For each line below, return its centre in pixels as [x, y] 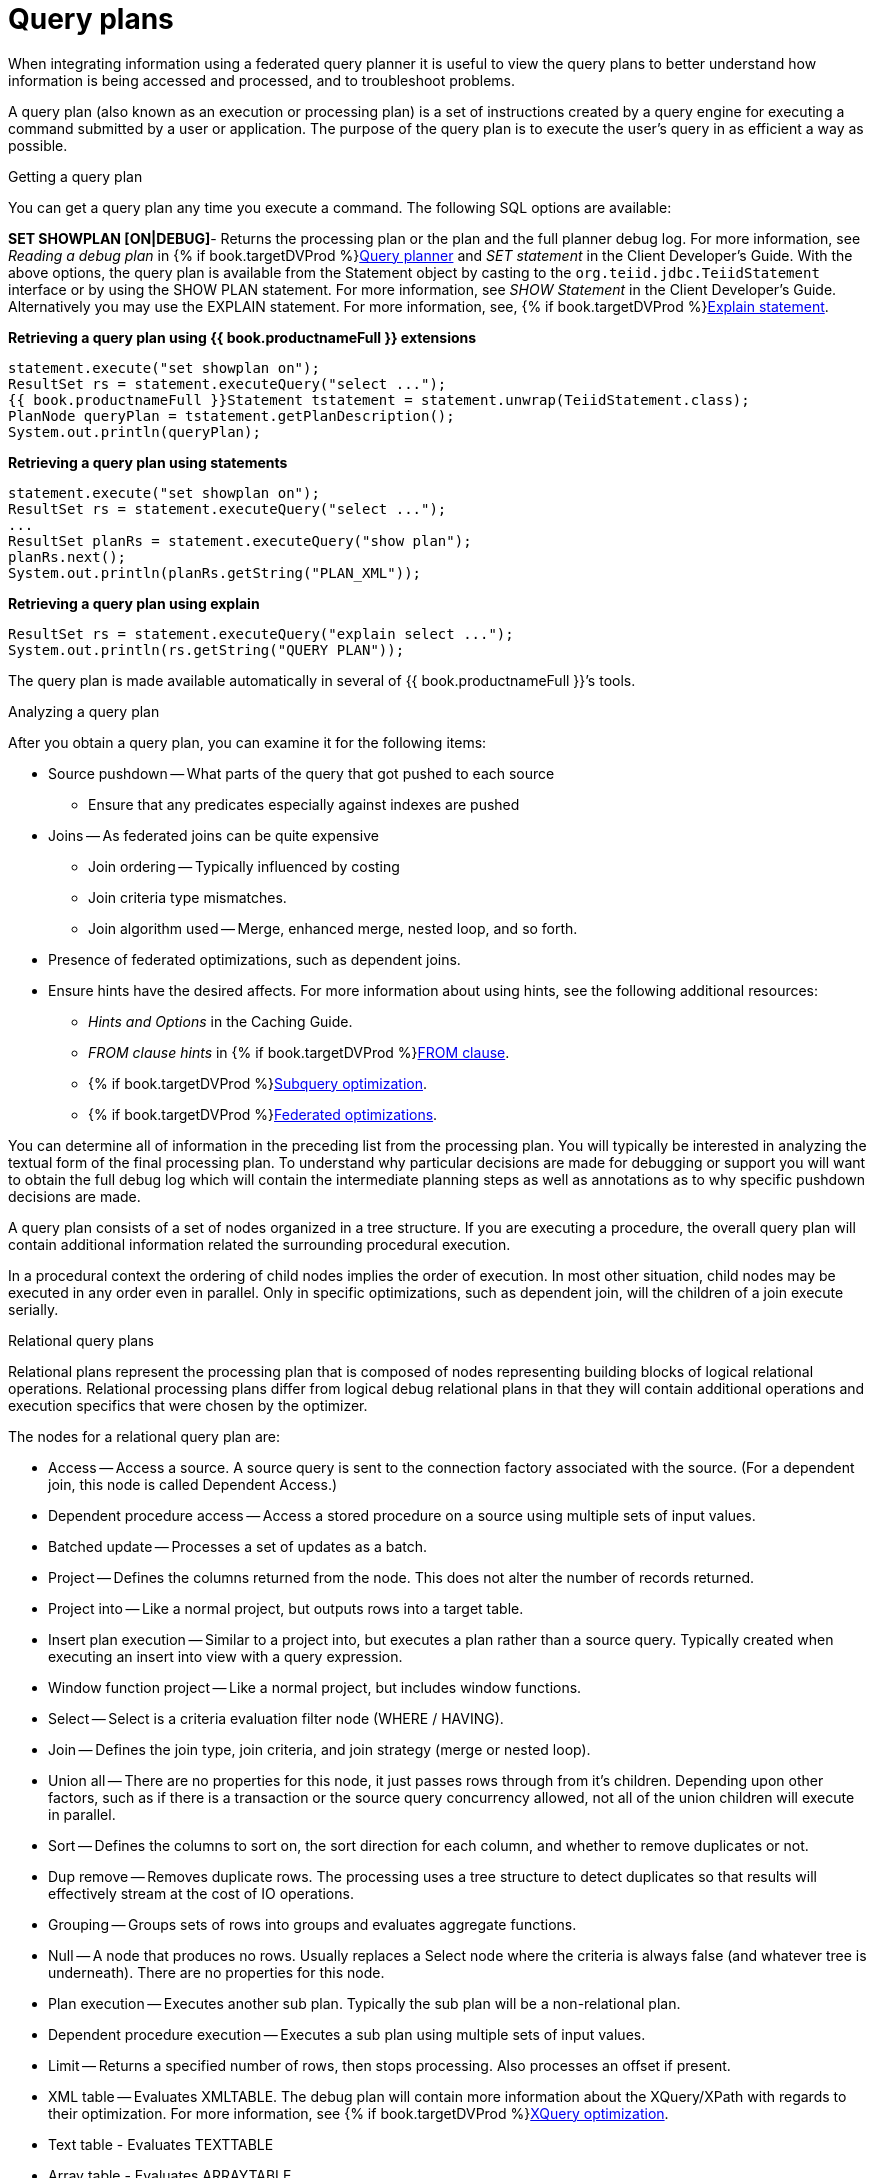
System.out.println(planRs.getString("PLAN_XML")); [215, 572]
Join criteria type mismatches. [187, 897]
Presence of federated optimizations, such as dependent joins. [254, 959]
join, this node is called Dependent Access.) [193, 1484]
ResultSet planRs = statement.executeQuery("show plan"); [240, 540]
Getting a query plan [75, 176]
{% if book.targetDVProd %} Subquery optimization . [258, 1083]
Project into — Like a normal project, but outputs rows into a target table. [286, 1608]
